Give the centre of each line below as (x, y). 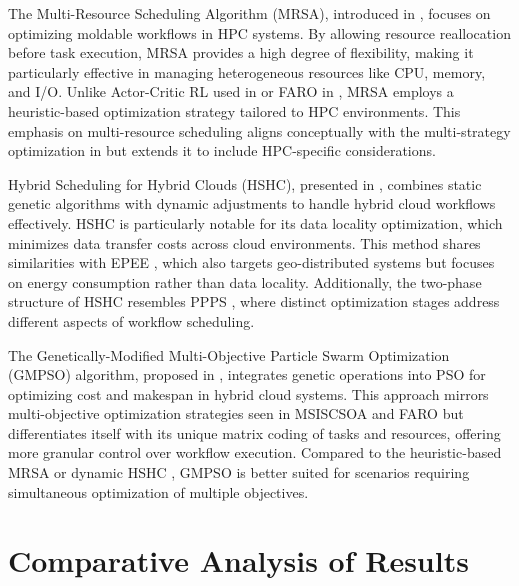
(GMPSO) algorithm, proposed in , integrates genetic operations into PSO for (247, 374)
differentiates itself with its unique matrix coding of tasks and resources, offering (254, 432)
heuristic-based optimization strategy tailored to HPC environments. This (234, 110)
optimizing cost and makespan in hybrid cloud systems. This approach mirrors (248, 393)
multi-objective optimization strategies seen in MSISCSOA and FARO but (236, 413)
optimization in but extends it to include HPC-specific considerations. (222, 150)
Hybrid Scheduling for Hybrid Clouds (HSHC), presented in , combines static (245, 183)
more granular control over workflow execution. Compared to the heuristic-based (255, 452)
